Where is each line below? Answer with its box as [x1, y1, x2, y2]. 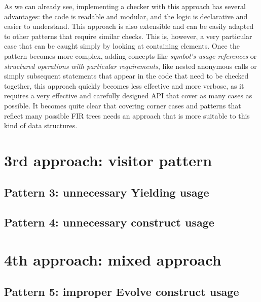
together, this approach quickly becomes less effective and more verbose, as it [4, 80, 244, 91]
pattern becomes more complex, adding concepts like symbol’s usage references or [4, 50, 257, 61]
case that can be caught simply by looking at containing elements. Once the [4, 41, 240, 51]
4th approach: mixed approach [4, 249, 221, 270]
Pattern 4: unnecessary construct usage [4, 214, 214, 230]
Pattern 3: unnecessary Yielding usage [4, 184, 209, 200]
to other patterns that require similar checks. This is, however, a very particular [4, 30, 252, 41]
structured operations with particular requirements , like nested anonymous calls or [4, 60, 257, 71]
